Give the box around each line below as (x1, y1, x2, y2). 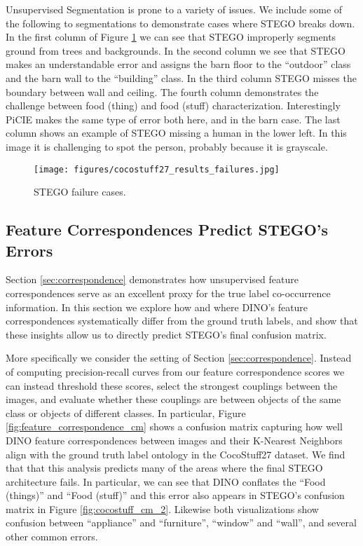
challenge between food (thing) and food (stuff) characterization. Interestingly (6, 98, 341, 113)
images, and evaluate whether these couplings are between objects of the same (6, 392, 341, 407)
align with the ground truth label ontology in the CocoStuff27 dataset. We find (6, 446, 345, 461)
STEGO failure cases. (34, 184, 126, 199)
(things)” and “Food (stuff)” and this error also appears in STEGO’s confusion (6, 488, 345, 503)
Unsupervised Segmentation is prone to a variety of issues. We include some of (6, 2, 343, 16)
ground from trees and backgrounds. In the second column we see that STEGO (6, 43, 345, 57)
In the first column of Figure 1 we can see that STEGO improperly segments (6, 29, 336, 44)
